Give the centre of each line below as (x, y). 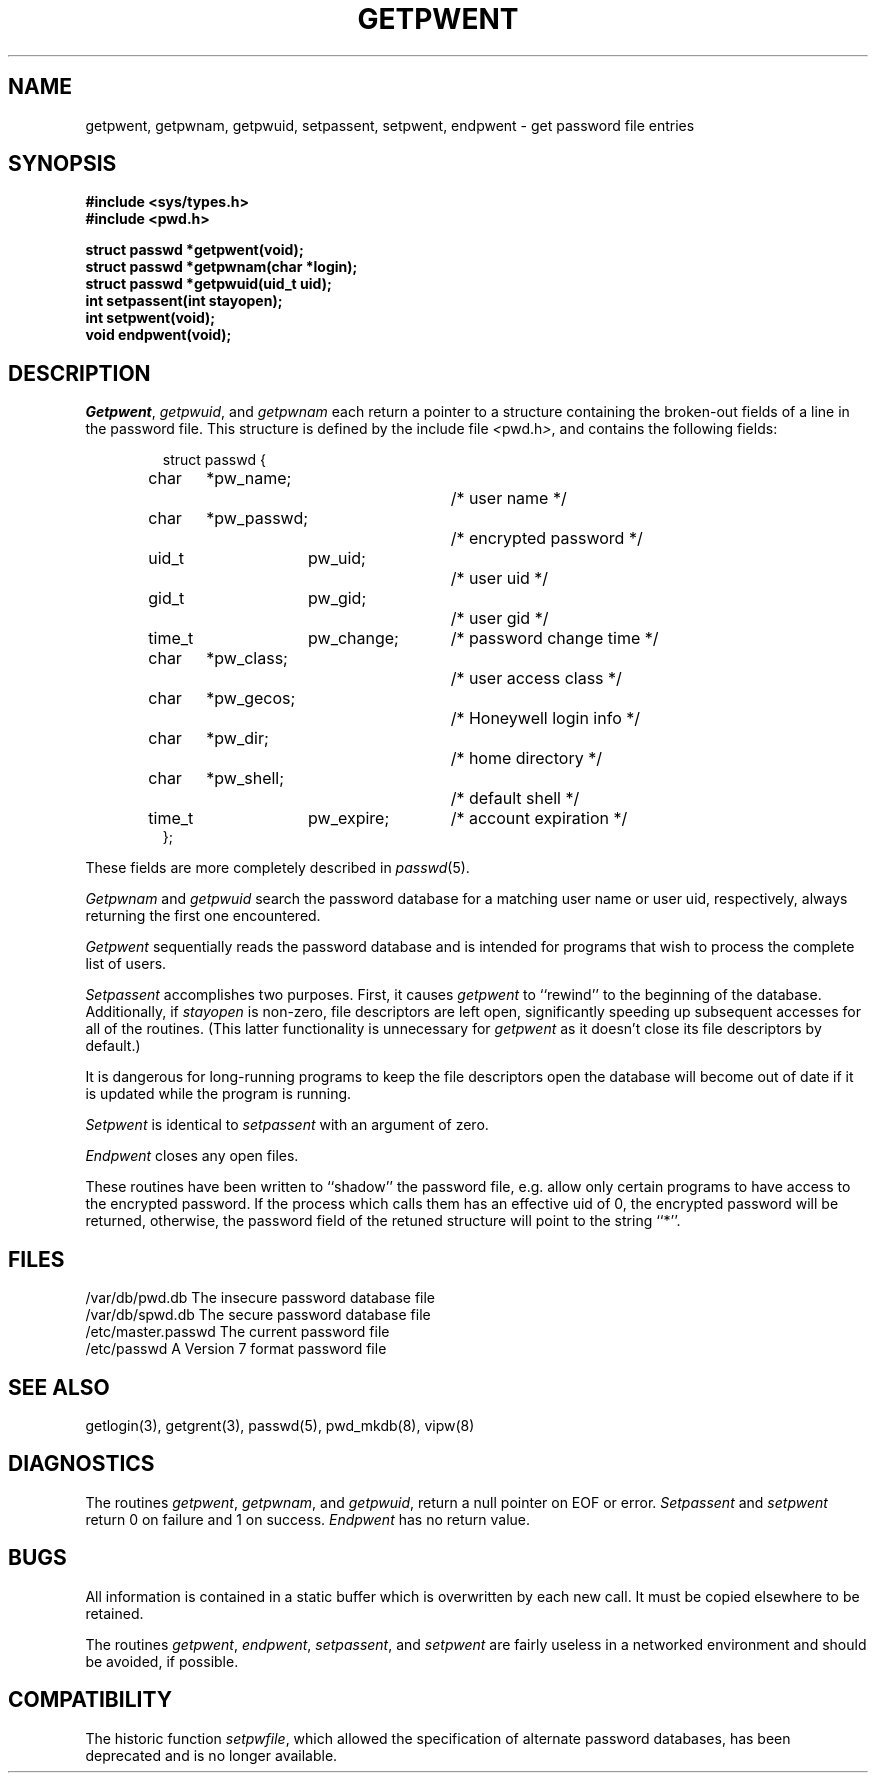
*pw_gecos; (251, 698)
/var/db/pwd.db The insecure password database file (260, 1298)
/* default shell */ (515, 798)
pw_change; (353, 638)
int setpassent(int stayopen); (184, 301)
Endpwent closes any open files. (192, 1156)
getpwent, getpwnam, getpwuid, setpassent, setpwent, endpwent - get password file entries (390, 125)
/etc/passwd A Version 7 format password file (236, 1349)
